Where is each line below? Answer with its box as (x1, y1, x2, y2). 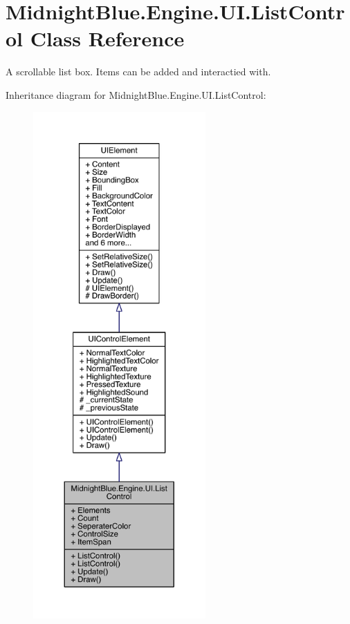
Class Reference (30, 24, 185, 53)
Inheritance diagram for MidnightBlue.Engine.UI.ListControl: (6, 87, 266, 102)
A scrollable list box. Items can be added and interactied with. (6, 64, 271, 79)
